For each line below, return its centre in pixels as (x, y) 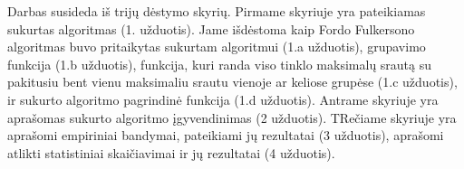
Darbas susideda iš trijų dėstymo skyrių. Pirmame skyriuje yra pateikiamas (217, 11)
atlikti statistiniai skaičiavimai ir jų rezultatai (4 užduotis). (171, 152)
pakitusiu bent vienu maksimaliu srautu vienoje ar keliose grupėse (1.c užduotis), (232, 82)
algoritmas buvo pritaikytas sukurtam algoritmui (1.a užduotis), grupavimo (217, 47)
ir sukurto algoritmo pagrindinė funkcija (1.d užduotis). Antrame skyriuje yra (223, 99)
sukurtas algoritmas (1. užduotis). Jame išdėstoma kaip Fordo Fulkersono (211, 28)
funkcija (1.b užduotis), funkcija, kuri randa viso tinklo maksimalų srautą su (220, 64)
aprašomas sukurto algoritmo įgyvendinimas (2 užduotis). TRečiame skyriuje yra (232, 117)
